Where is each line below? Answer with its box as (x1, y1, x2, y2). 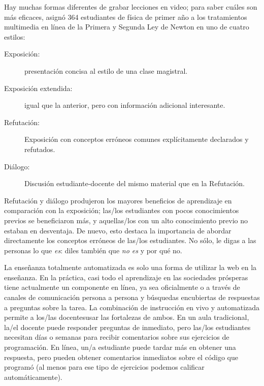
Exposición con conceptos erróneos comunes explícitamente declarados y (24, 134, 249, 144)
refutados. (24, 143, 55, 154)
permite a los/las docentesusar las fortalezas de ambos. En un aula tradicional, (4, 312, 249, 322)
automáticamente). (4, 371, 62, 382)
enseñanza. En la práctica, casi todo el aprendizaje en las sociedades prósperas (4, 272, 248, 282)
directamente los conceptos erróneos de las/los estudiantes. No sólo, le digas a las (4, 235, 256, 246)
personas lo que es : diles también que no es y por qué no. (4, 245, 182, 255)
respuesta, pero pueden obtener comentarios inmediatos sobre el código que (4, 351, 239, 362)
